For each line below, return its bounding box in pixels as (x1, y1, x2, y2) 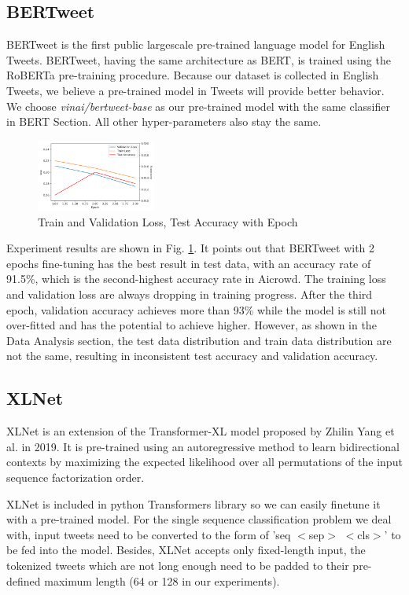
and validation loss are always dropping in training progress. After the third (6, 286, 373, 302)
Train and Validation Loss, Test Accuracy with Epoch (38, 213, 298, 230)
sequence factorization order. (6, 468, 145, 485)
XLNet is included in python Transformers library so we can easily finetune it (6, 495, 381, 512)
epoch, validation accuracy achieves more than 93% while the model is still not (6, 301, 386, 318)
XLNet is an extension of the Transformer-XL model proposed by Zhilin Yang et (6, 423, 395, 439)
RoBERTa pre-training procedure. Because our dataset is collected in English (6, 67, 379, 83)
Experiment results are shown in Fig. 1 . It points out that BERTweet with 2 (6, 240, 375, 256)
